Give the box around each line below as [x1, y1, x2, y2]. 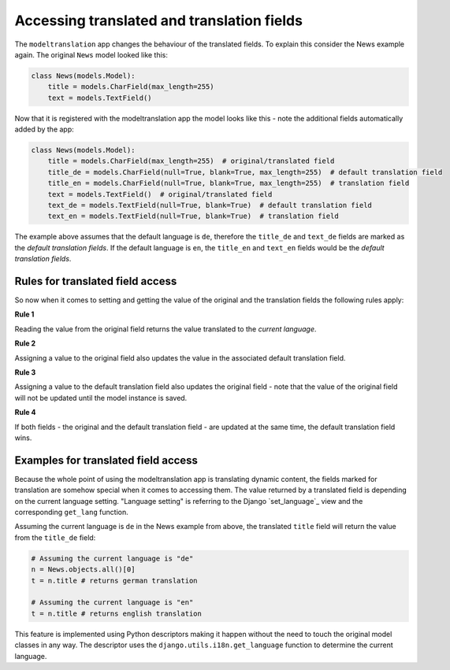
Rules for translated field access [14, 274, 177, 287]
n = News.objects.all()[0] [31, 565, 136, 574]
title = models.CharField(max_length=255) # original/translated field [47, 157, 335, 165]
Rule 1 [14, 309, 35, 319]
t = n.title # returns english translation [31, 609, 203, 618]
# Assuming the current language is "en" [31, 598, 194, 607]
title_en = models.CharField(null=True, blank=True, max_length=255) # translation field [47, 179, 410, 188]
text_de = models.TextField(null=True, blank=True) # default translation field [47, 201, 372, 210]
